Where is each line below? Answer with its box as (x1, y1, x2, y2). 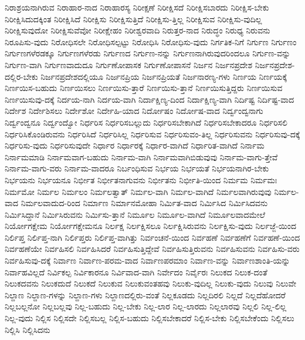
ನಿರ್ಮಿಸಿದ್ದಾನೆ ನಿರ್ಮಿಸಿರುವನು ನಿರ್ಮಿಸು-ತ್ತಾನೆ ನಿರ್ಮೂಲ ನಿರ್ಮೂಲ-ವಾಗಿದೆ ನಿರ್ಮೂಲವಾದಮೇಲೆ (5, 208, 265, 220)
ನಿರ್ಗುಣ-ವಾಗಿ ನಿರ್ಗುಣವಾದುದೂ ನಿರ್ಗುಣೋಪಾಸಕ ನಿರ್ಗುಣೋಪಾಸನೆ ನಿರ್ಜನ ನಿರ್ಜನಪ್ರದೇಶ (5, 58, 253, 70)
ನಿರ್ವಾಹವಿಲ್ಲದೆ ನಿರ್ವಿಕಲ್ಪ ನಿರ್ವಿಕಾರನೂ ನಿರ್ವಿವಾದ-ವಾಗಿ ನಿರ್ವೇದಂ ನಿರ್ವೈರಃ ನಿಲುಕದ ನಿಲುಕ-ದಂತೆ (5, 265, 267, 278)
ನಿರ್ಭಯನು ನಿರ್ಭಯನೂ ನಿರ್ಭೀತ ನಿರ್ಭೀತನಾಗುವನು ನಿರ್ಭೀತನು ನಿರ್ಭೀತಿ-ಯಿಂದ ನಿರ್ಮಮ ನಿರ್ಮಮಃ (5, 173, 277, 186)
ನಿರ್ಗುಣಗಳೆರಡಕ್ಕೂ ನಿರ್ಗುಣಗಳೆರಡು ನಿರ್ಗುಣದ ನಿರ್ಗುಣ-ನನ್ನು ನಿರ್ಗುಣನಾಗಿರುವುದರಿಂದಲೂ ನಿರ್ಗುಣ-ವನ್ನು (5, 47, 291, 59)
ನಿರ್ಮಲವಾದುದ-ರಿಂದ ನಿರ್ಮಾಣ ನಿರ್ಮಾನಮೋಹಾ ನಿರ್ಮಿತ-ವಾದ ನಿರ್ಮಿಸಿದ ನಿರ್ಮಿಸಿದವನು (21, 197, 268, 209)
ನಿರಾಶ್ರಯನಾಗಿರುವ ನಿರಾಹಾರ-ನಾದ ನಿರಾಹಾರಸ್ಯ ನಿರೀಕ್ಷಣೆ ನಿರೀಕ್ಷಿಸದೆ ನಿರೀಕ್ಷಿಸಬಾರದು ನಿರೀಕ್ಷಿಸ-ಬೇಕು (5, 1, 269, 13)
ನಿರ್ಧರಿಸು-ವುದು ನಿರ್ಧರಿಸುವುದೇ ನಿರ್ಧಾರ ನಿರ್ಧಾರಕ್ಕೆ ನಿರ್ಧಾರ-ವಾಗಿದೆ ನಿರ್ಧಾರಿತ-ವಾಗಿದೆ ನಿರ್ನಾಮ (5, 139, 265, 152)
